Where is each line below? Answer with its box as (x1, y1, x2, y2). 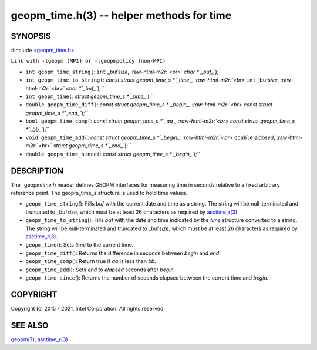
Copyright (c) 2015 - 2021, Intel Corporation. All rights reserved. (11, 305, 166, 312)
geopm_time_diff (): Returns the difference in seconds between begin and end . (25, 250, 221, 257)
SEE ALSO (11, 320, 49, 330)
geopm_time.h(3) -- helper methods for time (11, 9, 232, 22)
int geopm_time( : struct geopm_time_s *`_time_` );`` (25, 93, 155, 100)
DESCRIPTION (11, 166, 64, 176)
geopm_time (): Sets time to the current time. (25, 241, 134, 248)
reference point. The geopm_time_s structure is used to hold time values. (11, 190, 187, 197)
